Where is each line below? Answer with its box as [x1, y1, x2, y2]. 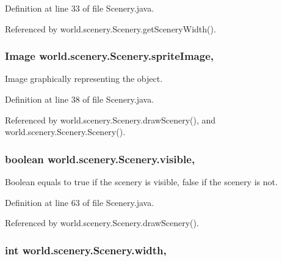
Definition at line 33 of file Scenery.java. [5, 2, 154, 14]
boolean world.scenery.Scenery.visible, [5, 151, 195, 166]
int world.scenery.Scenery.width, [5, 242, 167, 257]
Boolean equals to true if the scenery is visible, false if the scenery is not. [5, 175, 278, 188]
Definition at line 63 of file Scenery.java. [5, 196, 154, 208]
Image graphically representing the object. [5, 72, 163, 85]
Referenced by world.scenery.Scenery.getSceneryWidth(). [5, 22, 216, 35]
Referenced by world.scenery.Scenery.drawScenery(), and [5, 113, 216, 126]
